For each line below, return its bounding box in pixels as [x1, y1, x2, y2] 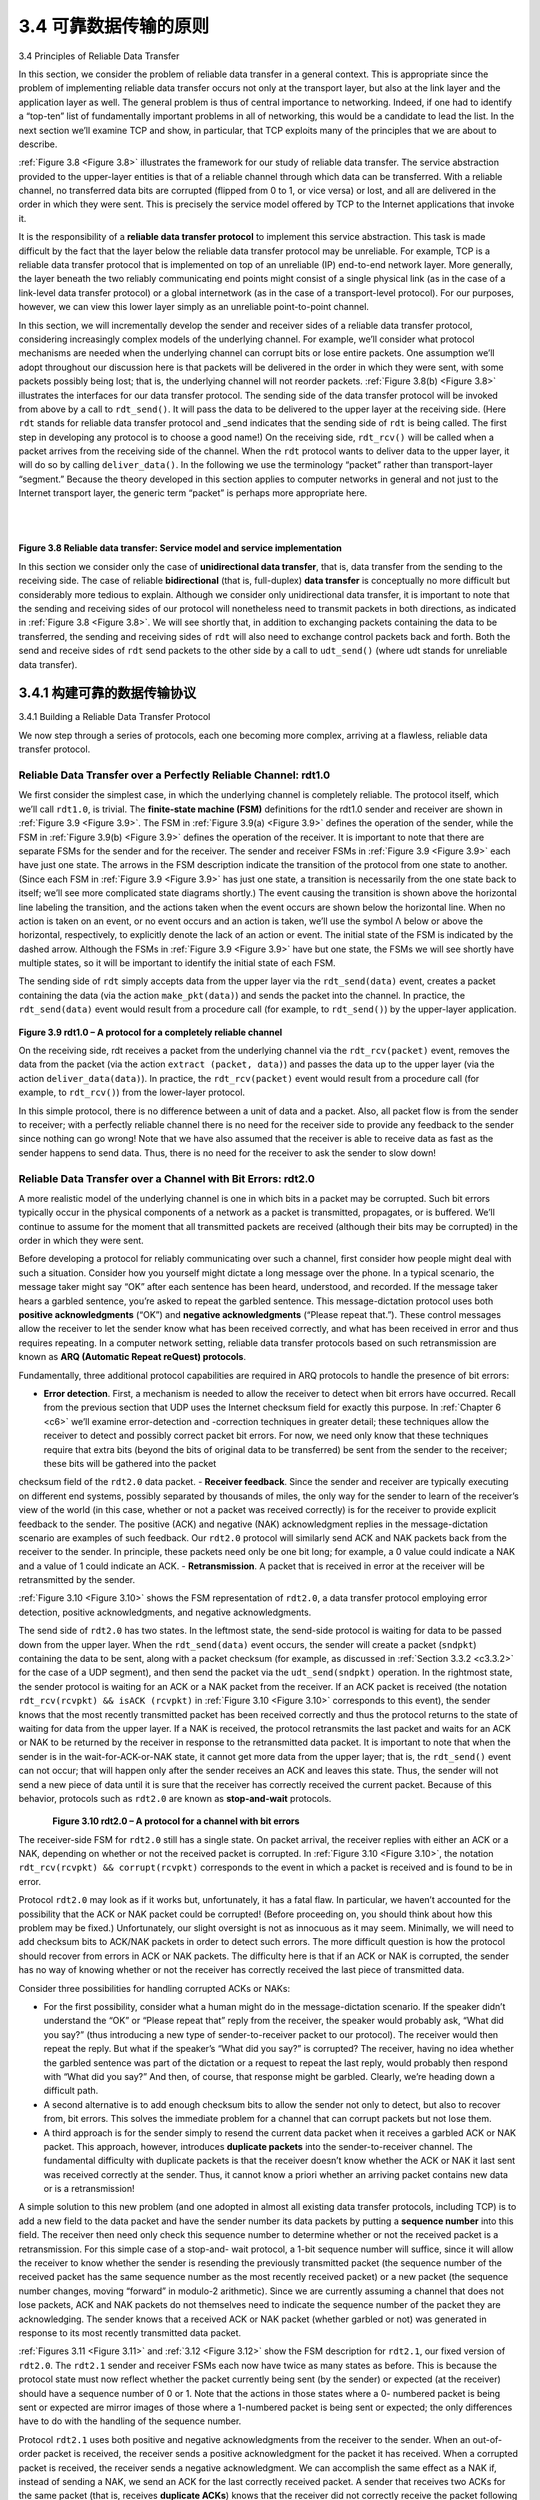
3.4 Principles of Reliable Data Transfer [18, 50, 180, 62]
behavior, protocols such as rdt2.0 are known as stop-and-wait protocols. [18, 1792, 332, 1804]
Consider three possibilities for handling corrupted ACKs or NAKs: [18, 1982, 290, 1994]
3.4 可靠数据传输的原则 [18, 15, 210, 37]
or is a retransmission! [43, 2183, 135, 2195]
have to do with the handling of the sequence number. [18, 2415, 242, 2427]
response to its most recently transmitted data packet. [18, 2326, 242, 2339]
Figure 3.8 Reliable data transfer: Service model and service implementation [18, 542, 342, 554]
